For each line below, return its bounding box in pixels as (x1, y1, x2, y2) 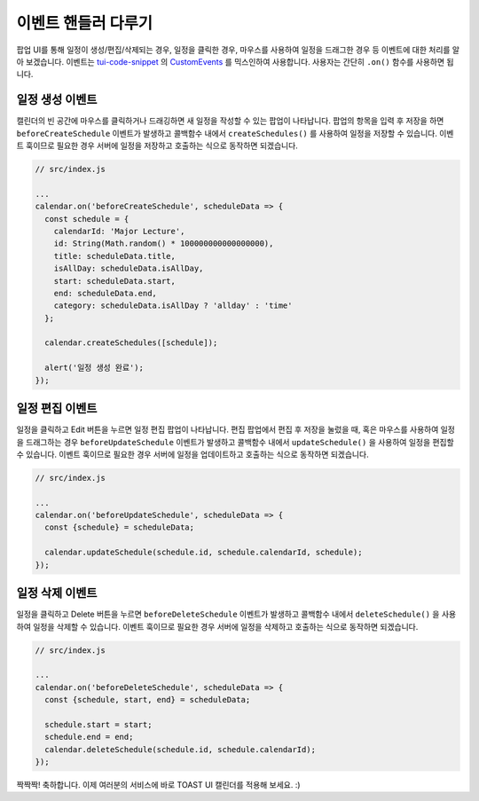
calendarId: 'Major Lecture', (53, 226, 185, 236)
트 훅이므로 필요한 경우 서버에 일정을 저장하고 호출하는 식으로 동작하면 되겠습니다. (16, 140, 299, 151)
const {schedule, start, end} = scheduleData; (44, 695, 251, 705)
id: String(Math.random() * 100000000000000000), (53, 239, 274, 248)
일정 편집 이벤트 (16, 401, 98, 416)
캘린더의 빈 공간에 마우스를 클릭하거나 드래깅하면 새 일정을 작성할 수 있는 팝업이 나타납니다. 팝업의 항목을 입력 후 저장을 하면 (16, 115, 444, 126)
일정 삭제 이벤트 (16, 585, 98, 601)
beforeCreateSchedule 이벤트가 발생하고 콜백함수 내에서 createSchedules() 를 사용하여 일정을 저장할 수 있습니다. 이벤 (16, 128, 454, 138)
